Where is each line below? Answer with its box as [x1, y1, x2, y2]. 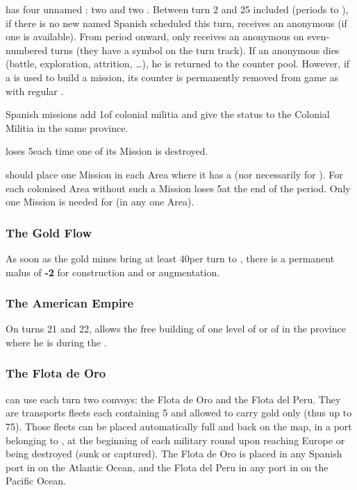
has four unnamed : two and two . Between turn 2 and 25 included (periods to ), [6, 2, 349, 16]
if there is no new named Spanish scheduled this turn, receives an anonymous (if [6, 15, 347, 30]
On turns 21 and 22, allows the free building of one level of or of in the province [6, 321, 346, 336]
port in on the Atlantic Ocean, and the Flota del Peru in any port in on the [6, 459, 329, 474]
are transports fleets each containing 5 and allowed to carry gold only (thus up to [6, 405, 352, 420]
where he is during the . [6, 335, 107, 349]
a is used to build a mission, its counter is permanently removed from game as [6, 69, 338, 84]
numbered [6, 42, 48, 57]
